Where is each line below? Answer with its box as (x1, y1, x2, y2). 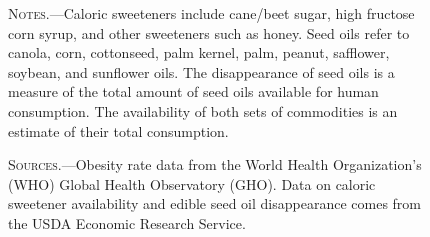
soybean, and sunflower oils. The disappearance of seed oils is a (8, 61, 395, 82)
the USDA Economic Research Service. (8, 212, 246, 233)
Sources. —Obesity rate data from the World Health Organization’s (8, 154, 422, 175)
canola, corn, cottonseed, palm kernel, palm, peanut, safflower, (8, 42, 390, 63)
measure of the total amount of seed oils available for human (8, 81, 379, 102)
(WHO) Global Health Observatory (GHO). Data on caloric (8, 173, 376, 194)
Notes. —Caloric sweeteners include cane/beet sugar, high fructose (8, 3, 415, 23)
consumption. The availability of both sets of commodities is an (8, 100, 398, 121)
